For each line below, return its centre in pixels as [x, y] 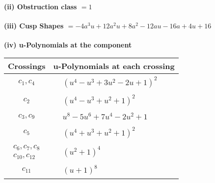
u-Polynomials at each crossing [114, 66]
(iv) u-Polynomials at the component [68, 45]
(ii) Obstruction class [40, 6]
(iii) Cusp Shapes [34, 26]
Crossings [27, 66]
